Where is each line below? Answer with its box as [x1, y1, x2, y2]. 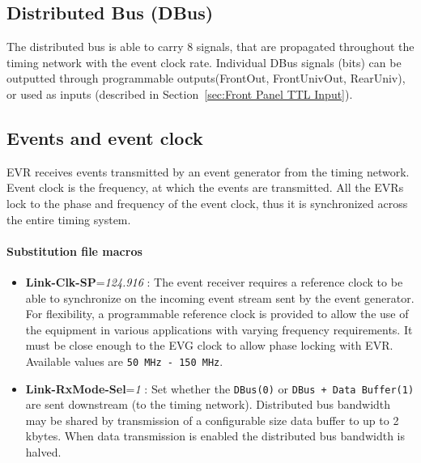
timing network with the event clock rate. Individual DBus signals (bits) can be [6, 53, 402, 70]
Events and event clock [6, 125, 203, 150]
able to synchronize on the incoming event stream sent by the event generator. [25, 289, 415, 306]
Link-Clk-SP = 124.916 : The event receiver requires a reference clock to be [25, 273, 403, 290]
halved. [25, 444, 62, 461]
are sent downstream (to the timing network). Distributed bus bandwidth [25, 396, 391, 413]
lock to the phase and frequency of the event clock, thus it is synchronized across [6, 194, 408, 211]
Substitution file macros [6, 242, 142, 259]
